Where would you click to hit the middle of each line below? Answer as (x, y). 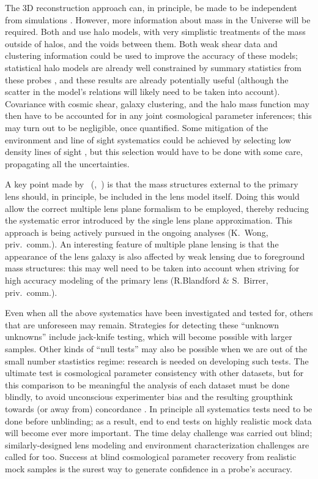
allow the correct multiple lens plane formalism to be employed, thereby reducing (157, 208)
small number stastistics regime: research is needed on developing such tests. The (157, 360)
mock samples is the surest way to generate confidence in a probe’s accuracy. (149, 468)
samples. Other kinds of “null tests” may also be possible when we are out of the (156, 349)
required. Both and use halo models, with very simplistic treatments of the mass (155, 32)
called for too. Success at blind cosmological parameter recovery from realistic (151, 457)
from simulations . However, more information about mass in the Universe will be (158, 19)
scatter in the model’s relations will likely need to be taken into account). (142, 92)
